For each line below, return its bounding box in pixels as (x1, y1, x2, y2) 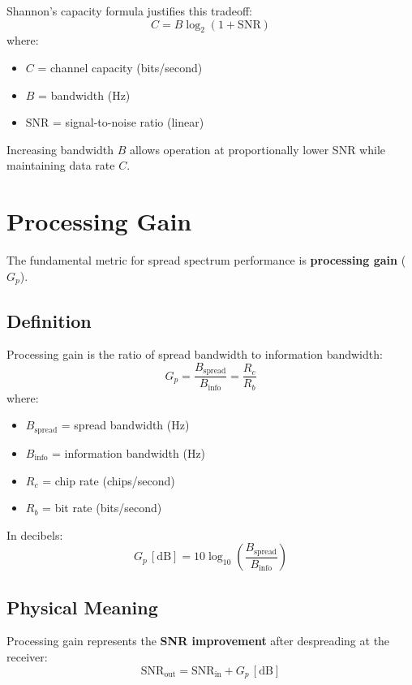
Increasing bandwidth (6, 140, 114, 157)
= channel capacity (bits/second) (37, 58, 203, 75)
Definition (6, 308, 92, 333)
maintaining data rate (6, 157, 115, 174)
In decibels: (6, 526, 63, 543)
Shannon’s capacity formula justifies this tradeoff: (6, 2, 252, 19)
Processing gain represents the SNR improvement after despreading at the (6, 632, 390, 649)
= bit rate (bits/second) (42, 499, 162, 516)
